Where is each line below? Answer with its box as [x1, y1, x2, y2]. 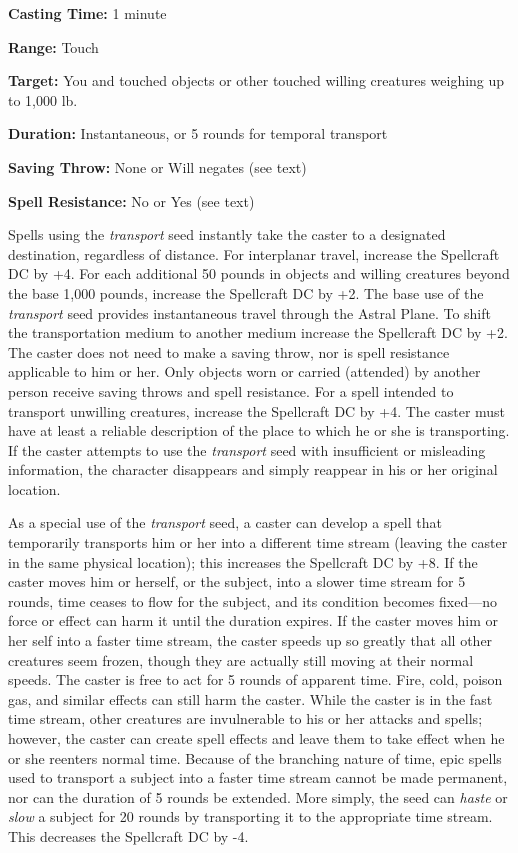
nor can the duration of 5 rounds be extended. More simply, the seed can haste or [8, 786, 508, 807]
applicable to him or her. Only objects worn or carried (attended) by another [8, 361, 481, 382]
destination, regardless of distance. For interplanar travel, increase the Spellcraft [8, 243, 500, 264]
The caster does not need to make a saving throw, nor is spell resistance [8, 341, 450, 362]
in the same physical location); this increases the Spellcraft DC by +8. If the [8, 551, 478, 572]
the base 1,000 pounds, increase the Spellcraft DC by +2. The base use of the [8, 282, 484, 303]
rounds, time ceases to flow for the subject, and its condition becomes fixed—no [8, 590, 497, 611]
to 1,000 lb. [8, 89, 78, 110]
